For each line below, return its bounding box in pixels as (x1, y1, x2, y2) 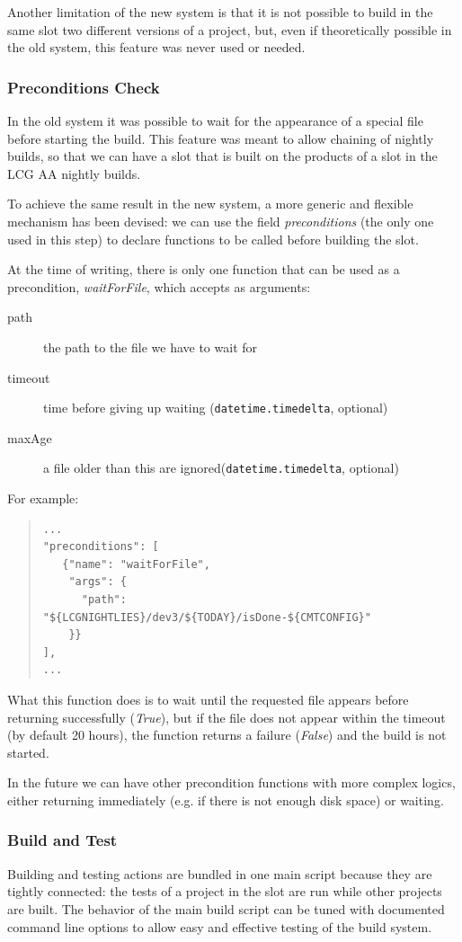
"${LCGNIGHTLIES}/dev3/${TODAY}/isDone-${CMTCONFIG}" (42, 610, 371, 624)
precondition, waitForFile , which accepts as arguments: (7, 277, 311, 296)
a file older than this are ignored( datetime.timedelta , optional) (43, 458, 399, 477)
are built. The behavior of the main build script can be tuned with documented (7, 899, 445, 918)
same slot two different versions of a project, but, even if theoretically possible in (7, 20, 452, 39)
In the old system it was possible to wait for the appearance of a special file (7, 111, 423, 129)
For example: (7, 489, 79, 508)
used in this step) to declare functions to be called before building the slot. (7, 229, 419, 248)
